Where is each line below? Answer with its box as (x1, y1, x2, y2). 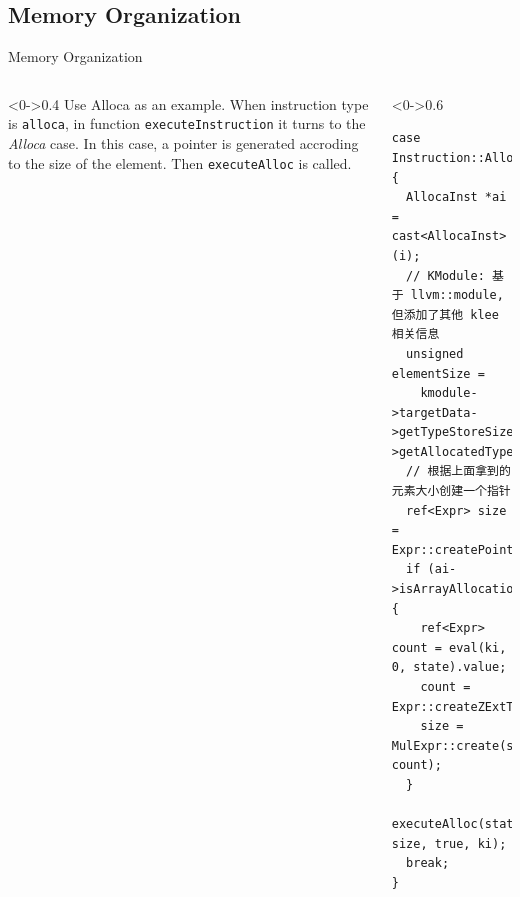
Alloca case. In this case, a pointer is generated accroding (8, 133, 359, 154)
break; (406, 856, 450, 871)
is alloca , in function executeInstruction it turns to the (8, 113, 366, 134)
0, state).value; (391, 660, 507, 675)
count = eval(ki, (391, 640, 507, 655)
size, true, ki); (391, 836, 507, 851)
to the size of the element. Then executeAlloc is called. (8, 152, 352, 173)
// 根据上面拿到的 (406, 464, 511, 479)
